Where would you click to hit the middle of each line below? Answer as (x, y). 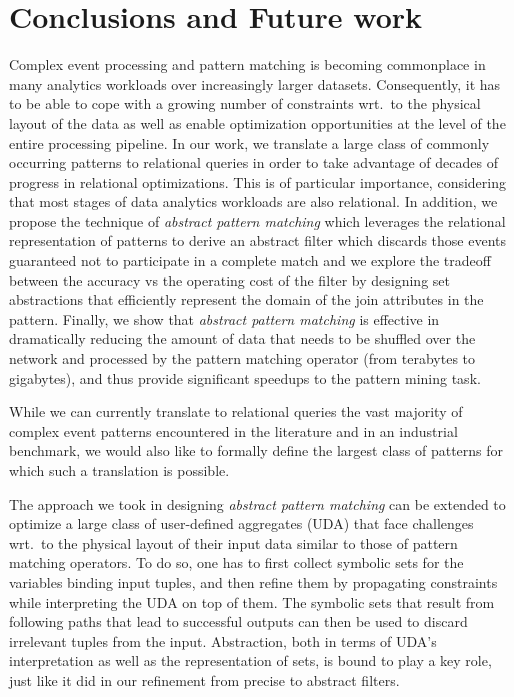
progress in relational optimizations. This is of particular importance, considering (257, 181)
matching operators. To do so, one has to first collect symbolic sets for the (236, 562)
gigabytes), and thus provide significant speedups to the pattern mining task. (245, 377)
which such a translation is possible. (119, 470)
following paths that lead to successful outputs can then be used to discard (238, 621)
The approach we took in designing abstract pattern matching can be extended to (257, 503)
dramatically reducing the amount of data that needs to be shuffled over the (242, 338)
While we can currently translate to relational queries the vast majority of (236, 411)
